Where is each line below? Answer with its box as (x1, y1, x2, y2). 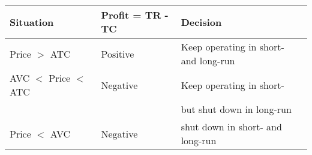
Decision (181, 14, 222, 29)
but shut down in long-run (181, 102, 292, 116)
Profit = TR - (101, 8, 169, 22)
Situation (10, 14, 54, 29)
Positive (101, 46, 134, 61)
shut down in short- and (181, 120, 282, 133)
